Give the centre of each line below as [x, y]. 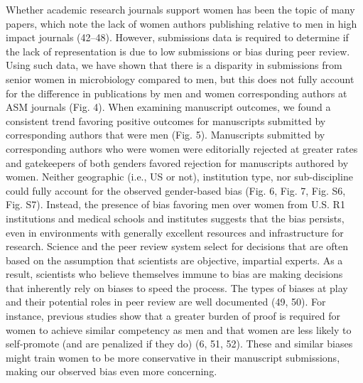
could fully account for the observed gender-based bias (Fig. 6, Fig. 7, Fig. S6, [176, 190]
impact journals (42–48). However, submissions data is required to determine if [177, 37]
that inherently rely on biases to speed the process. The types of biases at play [177, 287]
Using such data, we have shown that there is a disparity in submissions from [174, 65]
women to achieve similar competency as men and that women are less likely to [179, 329]
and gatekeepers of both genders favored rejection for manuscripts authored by [177, 162]
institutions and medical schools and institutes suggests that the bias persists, [175, 218]
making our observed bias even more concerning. [112, 371]
